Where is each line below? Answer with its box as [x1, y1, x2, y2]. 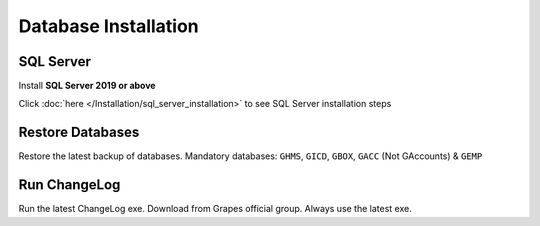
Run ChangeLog [18, 176, 121, 194]
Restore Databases [18, 124, 140, 141]
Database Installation [18, 15, 199, 37]
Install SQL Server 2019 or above [18, 80, 156, 92]
